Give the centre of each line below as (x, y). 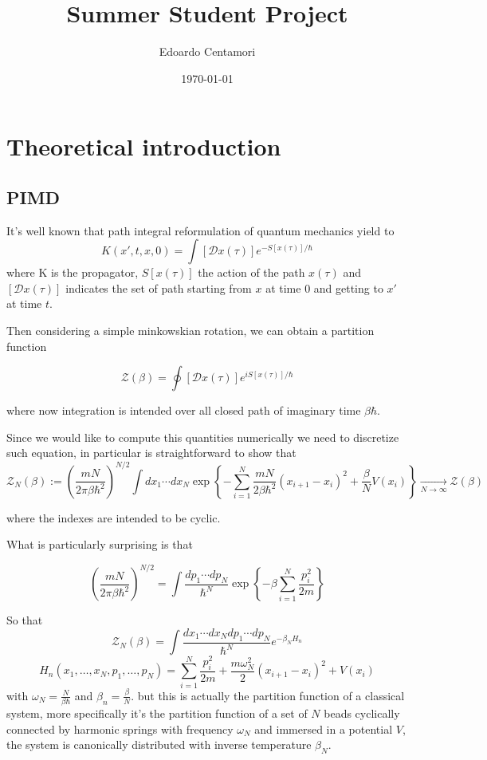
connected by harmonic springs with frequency (120, 728)
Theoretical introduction (144, 146)
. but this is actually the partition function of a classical (268, 695)
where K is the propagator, (73, 272)
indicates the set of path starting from (159, 287)
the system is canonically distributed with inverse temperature (159, 744)
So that (25, 620)
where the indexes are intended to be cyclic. (114, 517)
